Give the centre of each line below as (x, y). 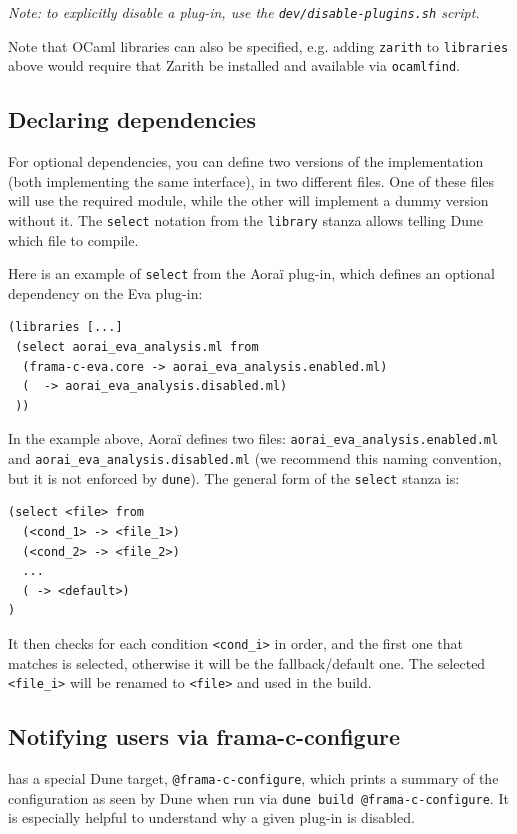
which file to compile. (73, 239)
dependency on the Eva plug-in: (105, 292)
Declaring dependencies (132, 119)
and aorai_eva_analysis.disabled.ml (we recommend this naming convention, (255, 458)
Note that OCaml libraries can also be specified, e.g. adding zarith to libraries (258, 45)
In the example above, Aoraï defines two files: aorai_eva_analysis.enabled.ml (253, 438)
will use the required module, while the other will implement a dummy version (248, 200)
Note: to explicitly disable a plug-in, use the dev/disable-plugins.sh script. (244, 12)
